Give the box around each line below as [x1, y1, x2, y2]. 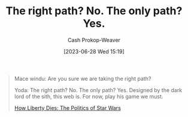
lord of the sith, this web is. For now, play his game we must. [14, 93, 163, 100]
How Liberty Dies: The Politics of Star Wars [14, 104, 121, 111]
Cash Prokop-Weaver [67, 36, 121, 43]
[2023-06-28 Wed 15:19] [63, 48, 125, 55]
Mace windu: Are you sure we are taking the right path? [14, 75, 151, 82]
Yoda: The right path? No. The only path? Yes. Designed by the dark [14, 86, 183, 93]
